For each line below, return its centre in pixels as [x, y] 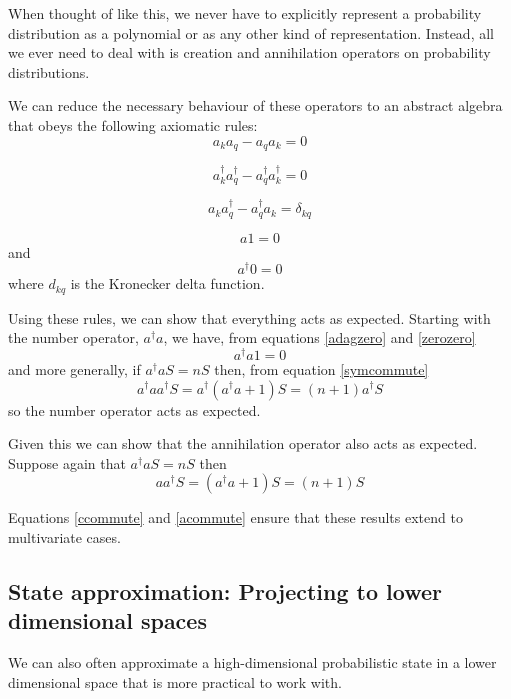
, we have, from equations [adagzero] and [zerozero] [319, 337]
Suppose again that [67, 462]
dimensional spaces [107, 620]
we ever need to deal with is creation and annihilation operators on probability [249, 52]
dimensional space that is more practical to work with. [175, 681]
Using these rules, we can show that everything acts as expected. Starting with [249, 317]
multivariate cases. [64, 536]
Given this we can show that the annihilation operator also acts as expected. [243, 443]
